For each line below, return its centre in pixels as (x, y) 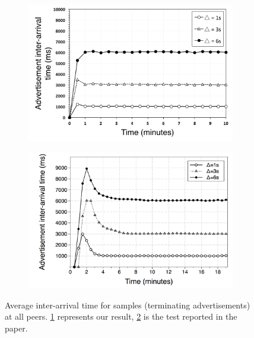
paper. (16, 328)
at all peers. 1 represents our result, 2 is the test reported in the (121, 316)
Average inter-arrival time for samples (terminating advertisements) (128, 305)
